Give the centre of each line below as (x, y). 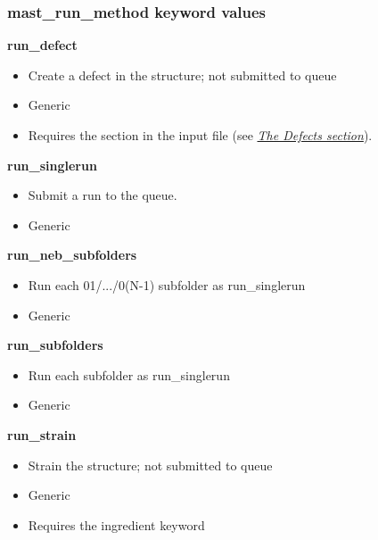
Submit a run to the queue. (103, 195)
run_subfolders (55, 345)
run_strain (42, 434)
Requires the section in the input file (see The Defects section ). (200, 135)
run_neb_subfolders (72, 255)
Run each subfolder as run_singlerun (129, 374)
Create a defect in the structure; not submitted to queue (182, 75)
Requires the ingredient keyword (116, 524)
